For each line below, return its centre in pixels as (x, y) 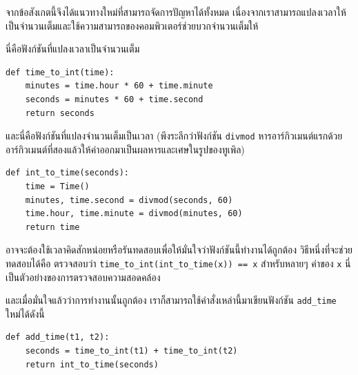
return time (52, 227)
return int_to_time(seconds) (92, 364)
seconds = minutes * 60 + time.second (114, 99)
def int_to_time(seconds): (67, 173)
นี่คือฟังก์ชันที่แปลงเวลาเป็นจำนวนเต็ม (73, 49)
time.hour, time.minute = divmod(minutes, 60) (134, 214)
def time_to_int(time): (60, 72)
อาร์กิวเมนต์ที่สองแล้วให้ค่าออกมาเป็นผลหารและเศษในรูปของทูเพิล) (125, 149)
